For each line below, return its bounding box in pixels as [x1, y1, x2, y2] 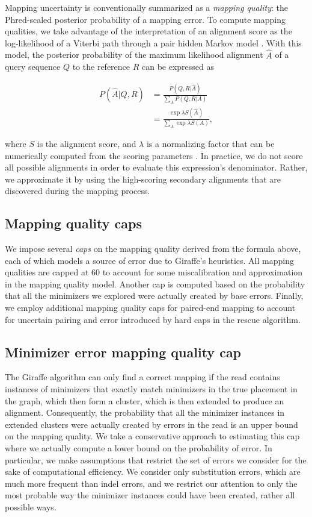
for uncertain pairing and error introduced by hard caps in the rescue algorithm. [5, 313, 301, 325]
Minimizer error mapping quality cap [5, 342, 242, 361]
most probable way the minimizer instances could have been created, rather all [5, 489, 295, 501]
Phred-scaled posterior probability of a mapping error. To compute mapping [5, 13, 286, 25]
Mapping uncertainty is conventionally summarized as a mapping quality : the [5, 1, 289, 13]
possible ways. [5, 501, 57, 513]
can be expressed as [141, 60, 215, 73]
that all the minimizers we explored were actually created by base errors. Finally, [5, 289, 304, 302]
